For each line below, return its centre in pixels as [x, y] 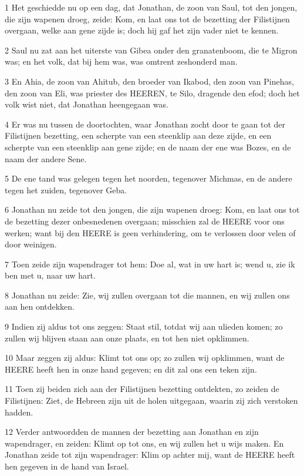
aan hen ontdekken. [40, 306]
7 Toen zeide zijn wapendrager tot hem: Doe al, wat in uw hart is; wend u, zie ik [150, 264]
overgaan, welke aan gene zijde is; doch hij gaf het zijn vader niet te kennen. [142, 30]
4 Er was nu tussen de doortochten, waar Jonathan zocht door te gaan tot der [145, 124]
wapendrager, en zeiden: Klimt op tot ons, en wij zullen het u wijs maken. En [144, 443]
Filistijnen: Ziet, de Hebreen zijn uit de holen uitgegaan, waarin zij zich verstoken [151, 400]
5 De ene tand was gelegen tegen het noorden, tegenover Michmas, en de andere [148, 178]
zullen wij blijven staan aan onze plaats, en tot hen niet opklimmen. [127, 338]
